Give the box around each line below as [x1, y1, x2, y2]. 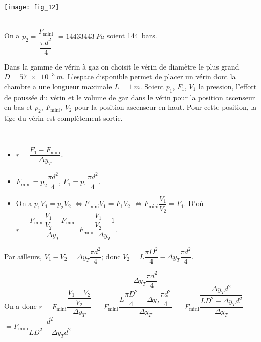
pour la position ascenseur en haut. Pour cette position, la [74, 102, 257, 112]
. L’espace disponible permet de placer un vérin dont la [62, 71, 236, 82]
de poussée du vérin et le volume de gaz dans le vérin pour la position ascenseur [4, 92, 255, 102]
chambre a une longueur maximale [4, 81, 112, 92]
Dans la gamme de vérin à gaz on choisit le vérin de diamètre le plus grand [4, 61, 240, 72]
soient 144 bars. [106, 30, 157, 41]
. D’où [184, 198, 204, 209]
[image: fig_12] [4, 4, 59, 11]
